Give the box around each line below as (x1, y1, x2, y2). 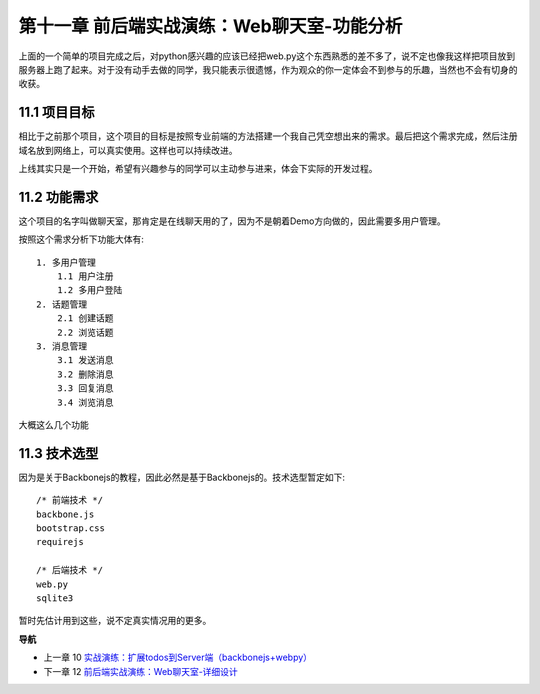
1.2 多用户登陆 (56, 285, 123, 296)
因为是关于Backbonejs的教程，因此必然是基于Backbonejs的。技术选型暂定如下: (18, 471, 345, 483)
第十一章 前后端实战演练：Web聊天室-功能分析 (18, 15, 403, 37)
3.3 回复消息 (56, 383, 114, 394)
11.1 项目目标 (18, 104, 95, 121)
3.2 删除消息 (56, 368, 114, 380)
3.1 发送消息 (56, 355, 114, 366)
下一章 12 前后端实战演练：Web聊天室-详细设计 (43, 665, 239, 677)
